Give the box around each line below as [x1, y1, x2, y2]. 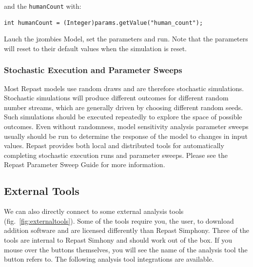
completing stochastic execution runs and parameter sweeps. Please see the [4, 150, 228, 160]
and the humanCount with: [4, 1, 81, 11]
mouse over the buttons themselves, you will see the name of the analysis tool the [4, 244, 248, 254]
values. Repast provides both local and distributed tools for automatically [4, 140, 224, 151]
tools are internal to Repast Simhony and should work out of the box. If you [4, 234, 233, 245]
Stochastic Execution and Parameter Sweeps [4, 64, 182, 76]
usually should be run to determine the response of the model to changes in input [4, 131, 248, 141]
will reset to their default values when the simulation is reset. [4, 43, 187, 53]
